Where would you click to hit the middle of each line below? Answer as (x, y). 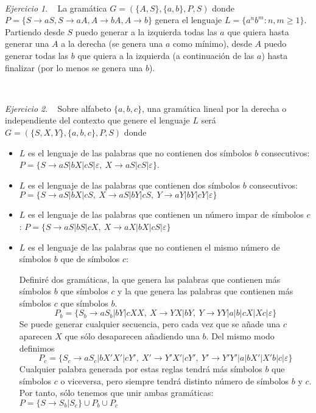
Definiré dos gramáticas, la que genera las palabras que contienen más (150, 279)
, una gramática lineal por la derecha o (214, 108)
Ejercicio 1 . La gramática (56, 8)
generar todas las (37, 55)
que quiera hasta (258, 31)
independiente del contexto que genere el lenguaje (97, 120)
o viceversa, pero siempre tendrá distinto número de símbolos (175, 380)
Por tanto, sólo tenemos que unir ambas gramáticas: (116, 393)
